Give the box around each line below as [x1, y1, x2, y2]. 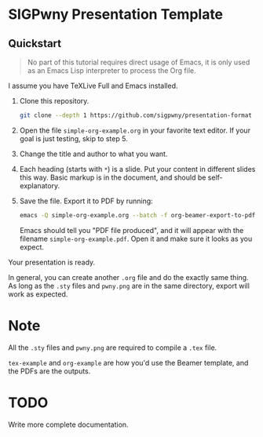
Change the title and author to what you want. [19, 149, 168, 158]
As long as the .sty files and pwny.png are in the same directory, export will [8, 281, 250, 290]
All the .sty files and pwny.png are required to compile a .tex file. [8, 343, 217, 352]
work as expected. [8, 289, 68, 299]
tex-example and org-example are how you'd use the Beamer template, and [8, 358, 249, 367]
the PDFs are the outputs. [8, 366, 91, 376]
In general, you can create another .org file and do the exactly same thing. [8, 272, 249, 282]
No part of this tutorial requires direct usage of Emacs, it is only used [27, 57, 250, 67]
